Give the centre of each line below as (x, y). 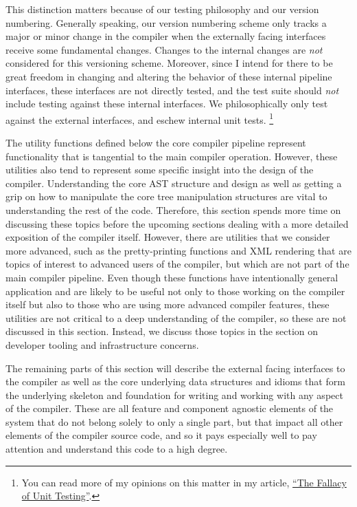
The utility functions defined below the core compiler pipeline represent (156, 142)
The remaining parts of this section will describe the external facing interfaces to (175, 368)
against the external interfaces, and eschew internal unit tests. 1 (140, 118)
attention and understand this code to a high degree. (117, 449)
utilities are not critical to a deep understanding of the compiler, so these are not (176, 317)
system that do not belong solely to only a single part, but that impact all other (174, 421)
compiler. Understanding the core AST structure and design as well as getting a (174, 183)
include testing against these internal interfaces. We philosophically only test (167, 104)
